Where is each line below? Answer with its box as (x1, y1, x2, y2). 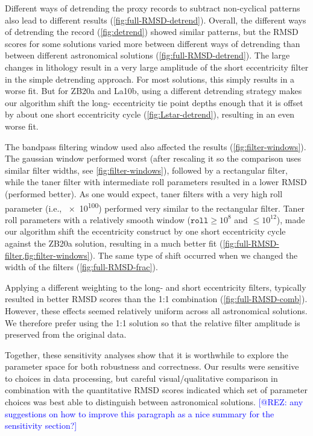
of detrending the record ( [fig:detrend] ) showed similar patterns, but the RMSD (5, 25, 299, 38)
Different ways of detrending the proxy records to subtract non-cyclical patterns (5, 2, 300, 14)
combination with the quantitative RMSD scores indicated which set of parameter (5, 384, 308, 396)
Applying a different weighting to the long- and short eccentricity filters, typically (5, 280, 306, 293)
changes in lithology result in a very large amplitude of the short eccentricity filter (5, 60, 309, 73)
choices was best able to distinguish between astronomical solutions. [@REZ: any (5, 396, 303, 408)
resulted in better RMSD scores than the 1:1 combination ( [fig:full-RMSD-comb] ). (5, 292, 308, 305)
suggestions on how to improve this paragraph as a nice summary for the (5, 407, 274, 420)
